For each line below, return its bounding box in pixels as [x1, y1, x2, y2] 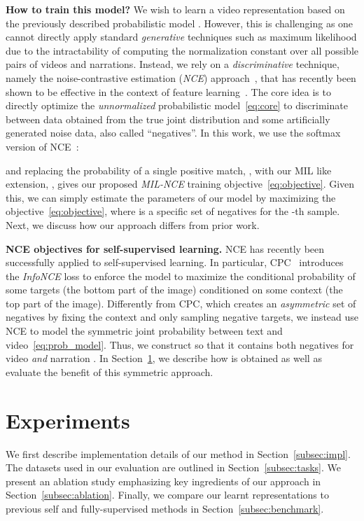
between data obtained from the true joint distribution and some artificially [6, 111, 330, 126]
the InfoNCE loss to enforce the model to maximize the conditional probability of [6, 268, 356, 283]
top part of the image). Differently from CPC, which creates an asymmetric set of [6, 296, 356, 310]
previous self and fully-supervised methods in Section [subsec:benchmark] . [6, 501, 324, 515]
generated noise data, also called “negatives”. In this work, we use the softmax [6, 125, 341, 140]
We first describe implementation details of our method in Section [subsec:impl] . [6, 446, 351, 461]
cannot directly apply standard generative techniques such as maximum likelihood [6, 29, 357, 44]
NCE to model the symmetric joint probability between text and [6, 324, 283, 338]
